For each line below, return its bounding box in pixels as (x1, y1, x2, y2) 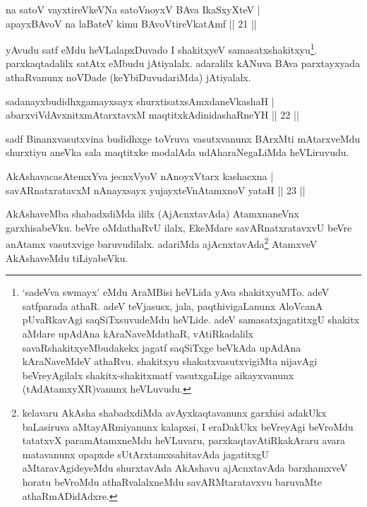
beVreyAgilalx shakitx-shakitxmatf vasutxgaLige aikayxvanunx (22, 367, 294, 382)
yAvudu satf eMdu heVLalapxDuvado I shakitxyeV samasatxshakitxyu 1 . (6, 40, 318, 56)
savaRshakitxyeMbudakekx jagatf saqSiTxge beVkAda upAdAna (22, 340, 301, 354)
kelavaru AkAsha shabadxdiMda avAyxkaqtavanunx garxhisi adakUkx (22, 405, 327, 419)
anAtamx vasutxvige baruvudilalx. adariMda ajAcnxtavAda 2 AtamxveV (6, 234, 318, 251)
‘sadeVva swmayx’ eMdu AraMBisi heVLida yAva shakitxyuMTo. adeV (22, 285, 330, 299)
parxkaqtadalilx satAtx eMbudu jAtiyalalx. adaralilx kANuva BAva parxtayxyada (6, 56, 361, 71)
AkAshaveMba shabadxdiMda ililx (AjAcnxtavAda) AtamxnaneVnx (6, 206, 299, 221)
